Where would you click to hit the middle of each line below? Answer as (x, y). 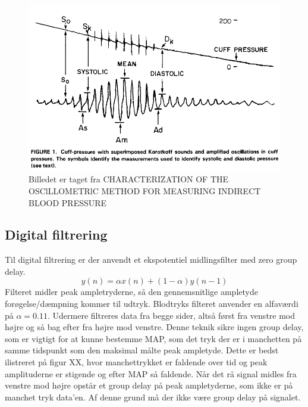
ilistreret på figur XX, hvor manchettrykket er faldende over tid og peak (136, 362)
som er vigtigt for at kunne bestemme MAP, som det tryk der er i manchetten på (153, 338)
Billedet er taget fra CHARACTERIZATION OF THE (129, 179)
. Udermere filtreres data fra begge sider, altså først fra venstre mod (171, 315)
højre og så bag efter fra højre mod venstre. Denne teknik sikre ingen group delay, (154, 327)
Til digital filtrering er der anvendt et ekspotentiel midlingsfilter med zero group (151, 260)
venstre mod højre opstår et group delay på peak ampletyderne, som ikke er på (149, 385)
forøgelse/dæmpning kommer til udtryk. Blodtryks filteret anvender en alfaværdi (152, 304)
